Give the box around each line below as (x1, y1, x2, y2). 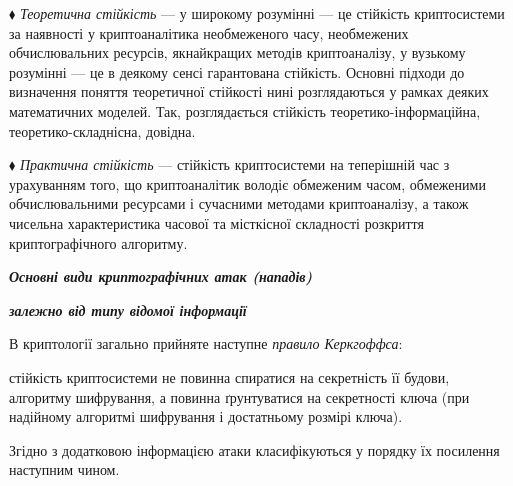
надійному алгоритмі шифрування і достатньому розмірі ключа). (9, 406, 403, 427)
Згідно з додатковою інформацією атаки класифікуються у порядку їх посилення (9, 439, 500, 460)
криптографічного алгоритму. (9, 232, 188, 253)
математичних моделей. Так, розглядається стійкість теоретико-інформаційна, (9, 100, 481, 121)
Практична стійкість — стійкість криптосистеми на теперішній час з (19, 154, 450, 175)
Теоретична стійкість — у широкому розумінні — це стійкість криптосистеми (19, 3, 505, 23)
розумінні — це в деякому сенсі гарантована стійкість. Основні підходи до (9, 61, 465, 82)
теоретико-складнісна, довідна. (9, 120, 196, 141)
